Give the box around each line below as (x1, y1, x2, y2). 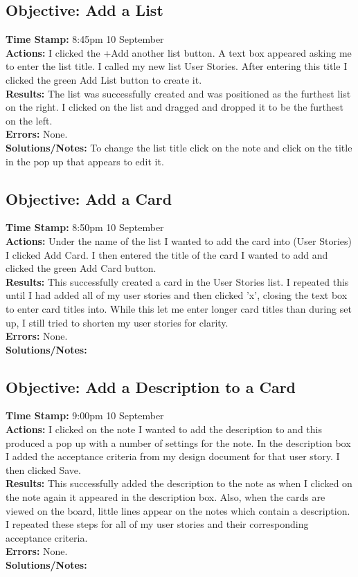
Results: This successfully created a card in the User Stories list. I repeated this (6, 274, 349, 288)
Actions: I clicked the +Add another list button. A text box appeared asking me (6, 45, 352, 59)
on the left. (6, 113, 53, 127)
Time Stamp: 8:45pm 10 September (6, 32, 164, 46)
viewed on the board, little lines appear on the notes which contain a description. (6, 503, 350, 518)
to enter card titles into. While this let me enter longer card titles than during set (6, 301, 352, 315)
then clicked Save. (6, 462, 81, 477)
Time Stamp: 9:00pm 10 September (6, 408, 164, 423)
